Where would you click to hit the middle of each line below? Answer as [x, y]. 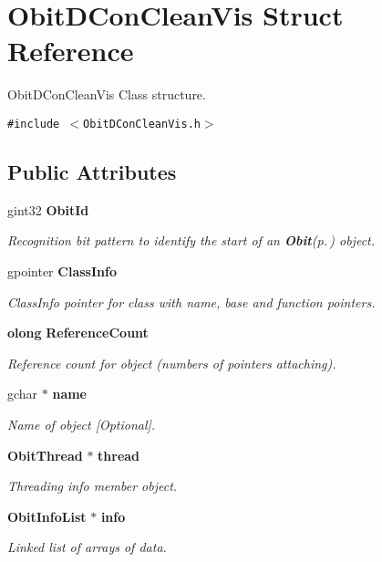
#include [34, 124]
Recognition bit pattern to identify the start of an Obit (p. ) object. [191, 240]
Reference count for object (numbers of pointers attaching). [172, 363]
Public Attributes [92, 171]
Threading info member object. [93, 486]
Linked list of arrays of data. [87, 547]
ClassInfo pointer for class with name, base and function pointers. [191, 302]
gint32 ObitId [48, 209]
